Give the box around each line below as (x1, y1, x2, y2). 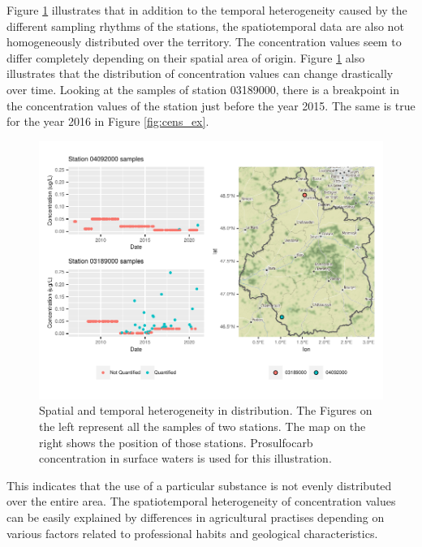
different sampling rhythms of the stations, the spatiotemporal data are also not (6, 17, 404, 34)
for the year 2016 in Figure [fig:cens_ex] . (6, 113, 209, 130)
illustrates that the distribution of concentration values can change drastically (6, 65, 394, 82)
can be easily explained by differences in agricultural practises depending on (6, 508, 385, 525)
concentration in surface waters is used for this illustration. (39, 450, 332, 467)
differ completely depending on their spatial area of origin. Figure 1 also (6, 49, 365, 66)
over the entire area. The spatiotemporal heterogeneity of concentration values (6, 493, 396, 510)
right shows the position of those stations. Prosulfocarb (39, 433, 313, 450)
